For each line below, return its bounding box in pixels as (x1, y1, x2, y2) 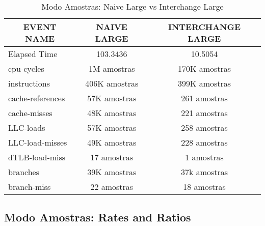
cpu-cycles (8, 63, 44, 74)
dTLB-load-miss (8, 151, 66, 163)
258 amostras (181, 122, 228, 133)
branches (8, 166, 40, 178)
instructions (8, 77, 50, 89)
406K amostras (85, 77, 139, 89)
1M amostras (89, 63, 135, 74)
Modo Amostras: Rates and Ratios (4, 209, 191, 225)
